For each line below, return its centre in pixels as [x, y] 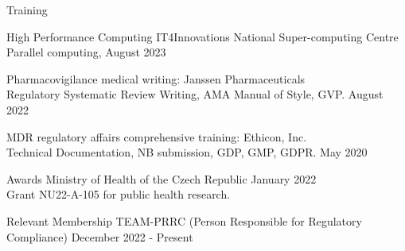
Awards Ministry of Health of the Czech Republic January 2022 [162, 178]
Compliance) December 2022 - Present [100, 236]
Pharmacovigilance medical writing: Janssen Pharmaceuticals [156, 78]
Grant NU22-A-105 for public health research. [119, 194]
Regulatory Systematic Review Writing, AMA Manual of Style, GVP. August [195, 94]
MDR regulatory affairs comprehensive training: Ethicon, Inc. [157, 136]
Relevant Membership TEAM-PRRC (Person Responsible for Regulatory [184, 220]
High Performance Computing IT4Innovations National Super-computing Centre [202, 36]
